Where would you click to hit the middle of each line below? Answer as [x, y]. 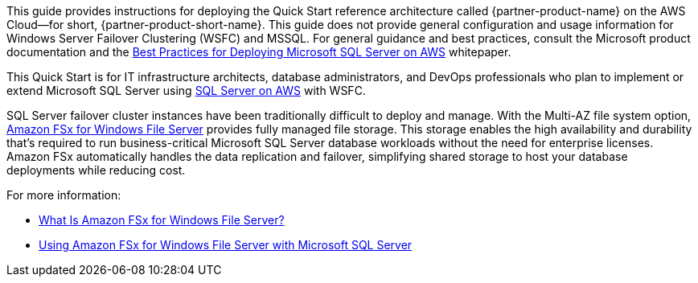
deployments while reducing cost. [96, 170]
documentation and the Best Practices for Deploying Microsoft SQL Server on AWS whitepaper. [259, 52]
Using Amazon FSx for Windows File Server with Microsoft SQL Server [226, 245]
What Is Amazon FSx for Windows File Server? [162, 220]
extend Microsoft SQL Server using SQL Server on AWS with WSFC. [186, 90]
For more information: [64, 195]
